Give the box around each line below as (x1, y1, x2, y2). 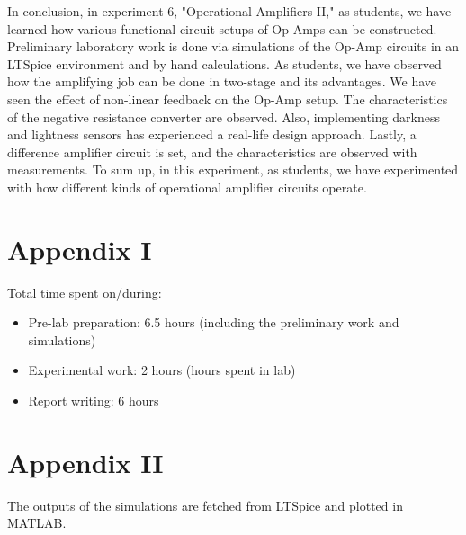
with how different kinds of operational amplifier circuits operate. (7, 177, 367, 196)
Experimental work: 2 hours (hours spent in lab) (28, 361, 296, 379)
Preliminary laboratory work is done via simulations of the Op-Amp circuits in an (7, 37, 460, 56)
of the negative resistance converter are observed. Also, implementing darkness (7, 107, 440, 126)
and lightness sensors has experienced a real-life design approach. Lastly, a (7, 125, 417, 144)
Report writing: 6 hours (28, 391, 159, 410)
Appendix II (7, 443, 164, 480)
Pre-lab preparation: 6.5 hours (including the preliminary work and (28, 313, 399, 332)
